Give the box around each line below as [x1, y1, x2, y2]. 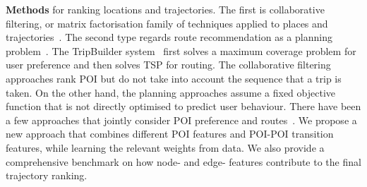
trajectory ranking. [6, 168, 88, 183]
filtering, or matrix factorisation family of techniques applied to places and [6, 16, 328, 30]
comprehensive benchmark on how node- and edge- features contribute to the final [6, 154, 361, 169]
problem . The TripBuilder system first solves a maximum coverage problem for [6, 43, 356, 58]
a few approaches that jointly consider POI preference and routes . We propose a [6, 112, 357, 127]
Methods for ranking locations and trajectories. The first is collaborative [6, 2, 325, 16]
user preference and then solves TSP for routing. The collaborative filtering [6, 57, 331, 72]
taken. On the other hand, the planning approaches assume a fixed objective [6, 85, 335, 99]
